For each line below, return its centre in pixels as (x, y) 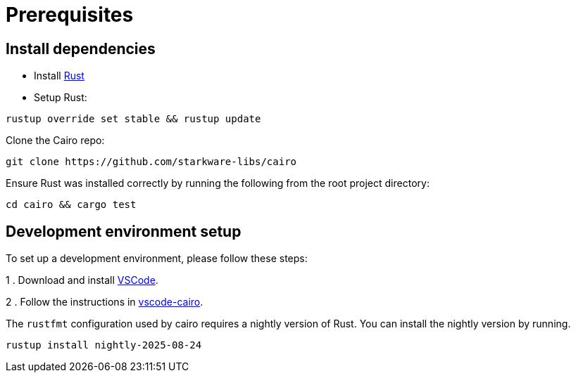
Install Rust (59, 76)
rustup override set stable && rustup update (133, 119)
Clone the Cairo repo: (55, 141)
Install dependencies (81, 48)
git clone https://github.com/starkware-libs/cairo (151, 162)
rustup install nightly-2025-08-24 (104, 345)
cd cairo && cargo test (71, 205)
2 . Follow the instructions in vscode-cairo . (105, 302)
